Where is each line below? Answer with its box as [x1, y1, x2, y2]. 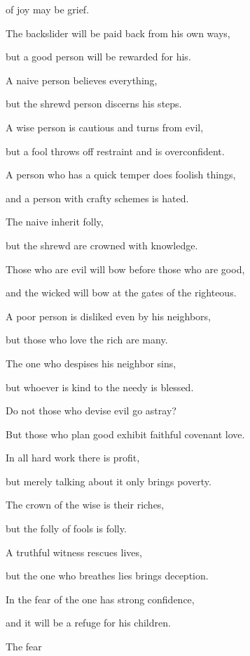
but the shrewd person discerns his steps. [6, 96, 182, 111]
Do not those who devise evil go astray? [6, 403, 176, 418]
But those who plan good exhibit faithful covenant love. [6, 426, 245, 441]
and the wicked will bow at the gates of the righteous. [6, 285, 237, 300]
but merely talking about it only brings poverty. [6, 473, 211, 488]
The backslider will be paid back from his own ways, [6, 25, 230, 40]
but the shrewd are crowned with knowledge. [6, 237, 198, 252]
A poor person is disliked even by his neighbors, [6, 308, 211, 323]
